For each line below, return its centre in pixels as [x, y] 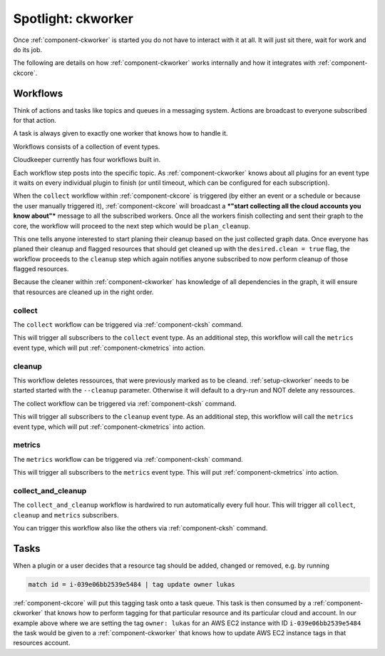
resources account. [42, 643]
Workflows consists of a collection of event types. [87, 146]
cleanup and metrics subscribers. [66, 515]
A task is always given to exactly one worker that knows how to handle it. [120, 133]
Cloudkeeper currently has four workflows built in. [87, 160]
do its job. [28, 49]
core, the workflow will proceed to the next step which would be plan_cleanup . [132, 226]
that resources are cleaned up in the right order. [83, 292]
